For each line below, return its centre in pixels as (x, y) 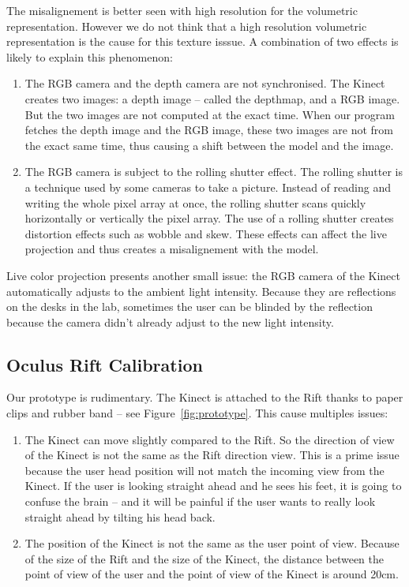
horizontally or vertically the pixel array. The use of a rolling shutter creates (209, 218)
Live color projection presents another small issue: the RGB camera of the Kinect (203, 275)
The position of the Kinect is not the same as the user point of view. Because (212, 543)
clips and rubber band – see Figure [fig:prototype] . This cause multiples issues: (197, 413)
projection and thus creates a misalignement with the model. (172, 249)
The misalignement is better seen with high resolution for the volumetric (182, 10)
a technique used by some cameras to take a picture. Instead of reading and (208, 187)
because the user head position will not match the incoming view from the (204, 470)
